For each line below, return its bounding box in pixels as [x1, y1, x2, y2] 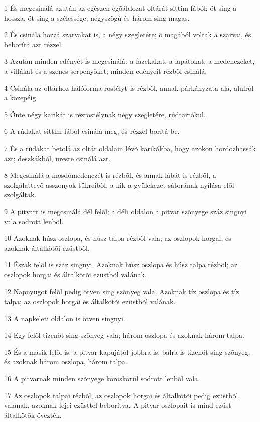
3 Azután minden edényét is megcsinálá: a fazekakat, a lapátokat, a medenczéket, [4, 56, 255, 66]
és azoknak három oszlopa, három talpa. [4, 356, 128, 367]
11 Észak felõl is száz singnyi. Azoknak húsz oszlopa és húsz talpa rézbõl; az [4, 259, 238, 270]
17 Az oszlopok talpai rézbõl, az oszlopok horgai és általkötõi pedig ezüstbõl [4, 390, 238, 400]
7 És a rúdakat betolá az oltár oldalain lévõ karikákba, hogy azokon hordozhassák [4, 143, 256, 153]
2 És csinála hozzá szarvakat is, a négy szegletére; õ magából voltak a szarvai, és [4, 29, 251, 40]
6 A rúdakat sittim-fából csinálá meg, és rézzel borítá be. [4, 126, 180, 136]
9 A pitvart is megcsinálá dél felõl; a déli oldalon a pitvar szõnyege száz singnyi [4, 206, 247, 216]
